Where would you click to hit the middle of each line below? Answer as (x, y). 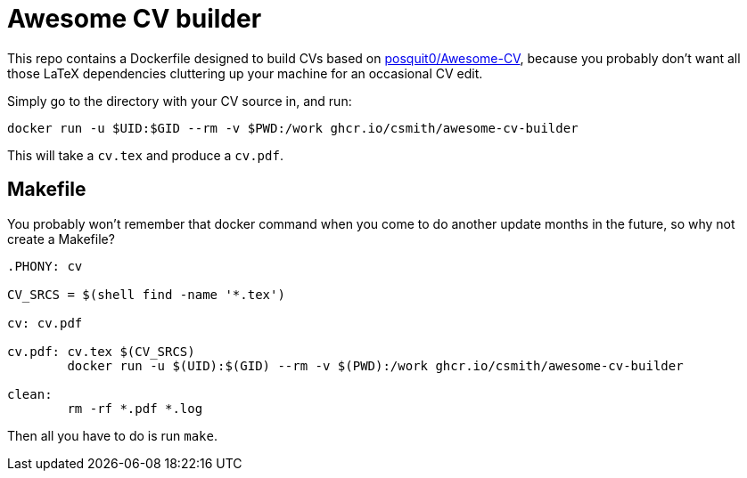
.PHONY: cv (45, 266)
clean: (30, 394)
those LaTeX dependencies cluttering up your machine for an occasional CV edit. (245, 73)
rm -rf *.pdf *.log (135, 408)
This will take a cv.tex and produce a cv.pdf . (145, 155)
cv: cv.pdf (45, 323)
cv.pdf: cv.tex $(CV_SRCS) (101, 351)
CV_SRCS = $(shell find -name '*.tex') (146, 294)
